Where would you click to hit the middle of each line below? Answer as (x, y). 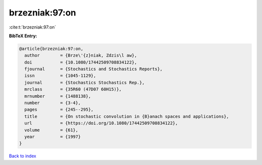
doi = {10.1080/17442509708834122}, (81, 62)
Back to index (23, 156)
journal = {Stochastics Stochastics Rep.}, (85, 82)
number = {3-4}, (53, 103)
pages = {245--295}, (59, 110)
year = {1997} (53, 137)
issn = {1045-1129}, (60, 76)
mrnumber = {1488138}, (58, 96)
